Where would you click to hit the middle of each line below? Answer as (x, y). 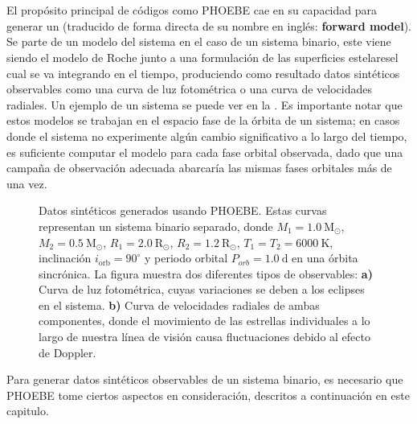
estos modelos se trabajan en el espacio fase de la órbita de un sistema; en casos (203, 120)
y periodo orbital (186, 258)
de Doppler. (67, 352)
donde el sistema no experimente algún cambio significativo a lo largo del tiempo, (207, 136)
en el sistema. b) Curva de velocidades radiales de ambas (179, 305)
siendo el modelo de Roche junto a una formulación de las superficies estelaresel (202, 57)
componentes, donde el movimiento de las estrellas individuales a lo (204, 321)
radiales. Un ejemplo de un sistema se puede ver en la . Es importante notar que (204, 104)
